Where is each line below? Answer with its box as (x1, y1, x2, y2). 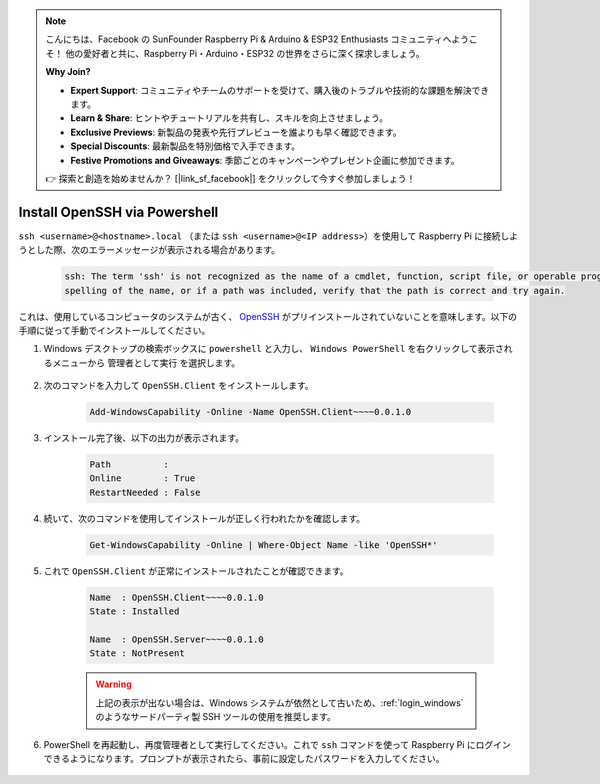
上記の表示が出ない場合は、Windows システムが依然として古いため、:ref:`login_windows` (95, 696, 464, 709)
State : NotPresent (89, 648, 185, 659)
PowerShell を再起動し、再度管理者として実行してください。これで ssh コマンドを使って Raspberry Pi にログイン (43, 738, 512, 750)
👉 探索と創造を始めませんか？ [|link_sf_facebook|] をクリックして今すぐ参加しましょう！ (45, 172, 416, 184)
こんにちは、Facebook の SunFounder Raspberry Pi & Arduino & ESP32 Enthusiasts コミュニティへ (45, 33, 452, 45)
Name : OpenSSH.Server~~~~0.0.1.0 (89, 633, 264, 645)
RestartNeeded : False (89, 486, 201, 498)
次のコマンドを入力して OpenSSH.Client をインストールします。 (43, 380, 314, 392)
